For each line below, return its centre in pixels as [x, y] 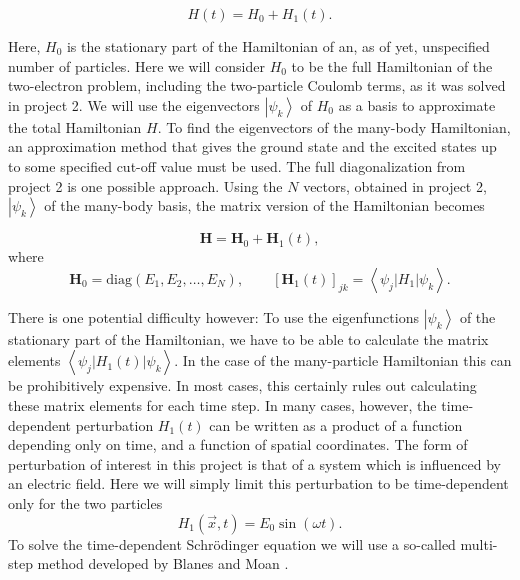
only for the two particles [85, 502]
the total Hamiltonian [75, 126]
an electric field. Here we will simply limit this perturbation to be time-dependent [258, 483]
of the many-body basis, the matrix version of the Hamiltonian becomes [264, 205]
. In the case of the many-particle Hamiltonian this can [343, 360]
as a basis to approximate [417, 104]
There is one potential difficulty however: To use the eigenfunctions [213, 316]
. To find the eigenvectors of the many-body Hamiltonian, [334, 126]
